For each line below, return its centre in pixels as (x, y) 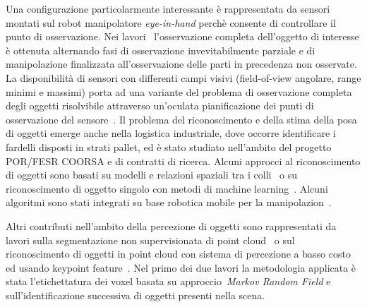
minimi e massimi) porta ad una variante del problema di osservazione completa (179, 91)
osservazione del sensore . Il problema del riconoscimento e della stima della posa (181, 119)
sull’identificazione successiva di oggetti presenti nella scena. (136, 295)
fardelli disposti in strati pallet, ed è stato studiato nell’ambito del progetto (169, 146)
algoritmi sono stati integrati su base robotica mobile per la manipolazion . (169, 202)
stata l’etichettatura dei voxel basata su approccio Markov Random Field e (168, 281)
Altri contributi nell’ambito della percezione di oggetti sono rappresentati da (171, 225)
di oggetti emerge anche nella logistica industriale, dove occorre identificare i (171, 133)
